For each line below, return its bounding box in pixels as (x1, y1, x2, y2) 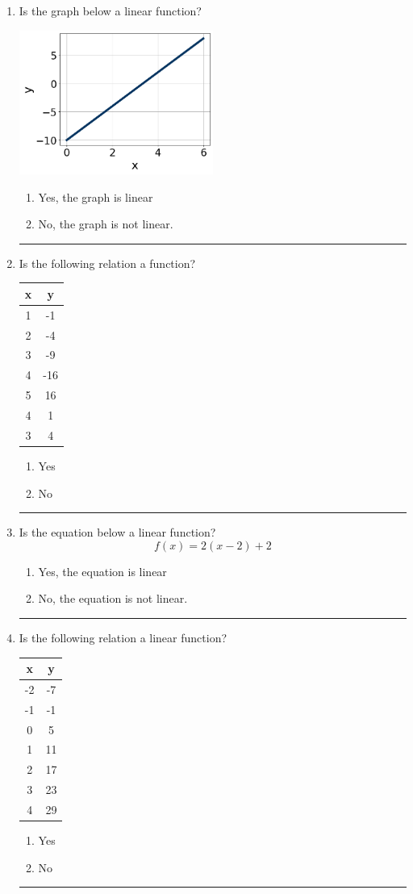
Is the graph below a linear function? (19, 2, 202, 19)
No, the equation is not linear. (38, 590, 188, 607)
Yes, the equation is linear (38, 562, 167, 579)
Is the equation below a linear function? (19, 524, 216, 541)
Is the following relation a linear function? (19, 629, 227, 645)
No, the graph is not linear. (38, 215, 173, 232)
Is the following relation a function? (19, 254, 196, 271)
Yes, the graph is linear (38, 188, 153, 205)
